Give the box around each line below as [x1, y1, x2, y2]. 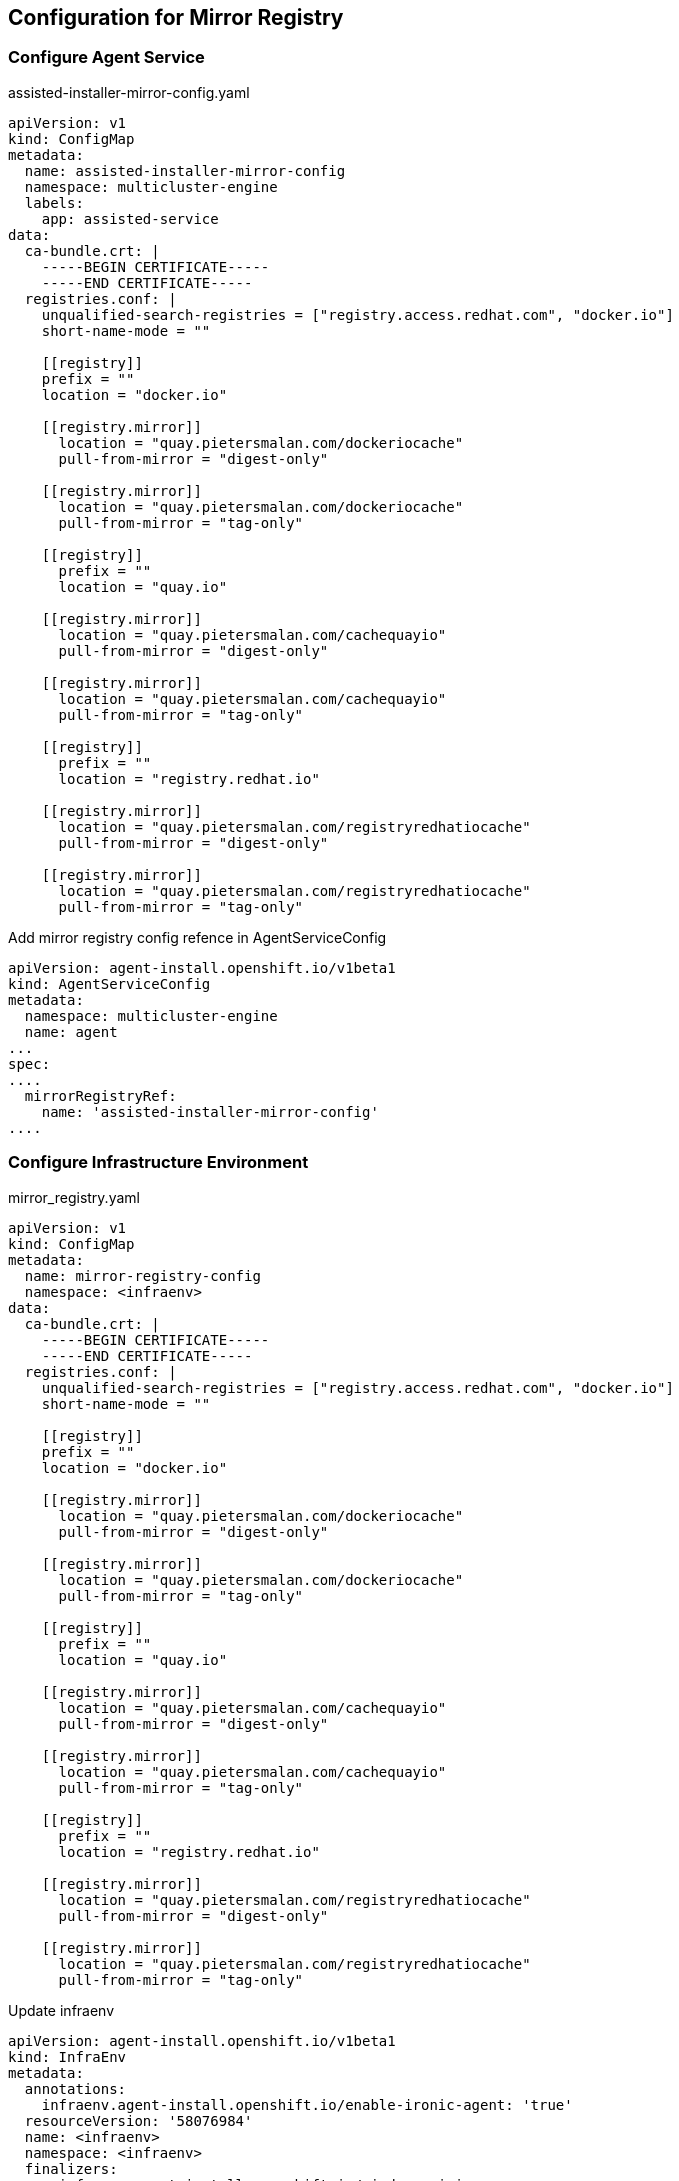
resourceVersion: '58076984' [24, 2112, 253, 2129]
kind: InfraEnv [8, 2048, 127, 2065]
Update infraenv [8, 2001, 115, 2019]
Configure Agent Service [8, 47, 205, 68]
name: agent [24, 1023, 118, 1040]
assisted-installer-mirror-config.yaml [8, 83, 250, 101]
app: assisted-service [41, 210, 219, 227]
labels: [24, 194, 84, 211]
